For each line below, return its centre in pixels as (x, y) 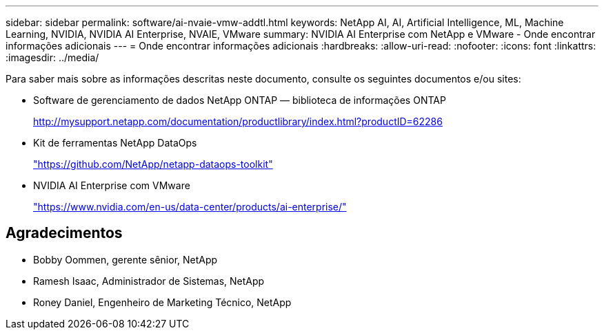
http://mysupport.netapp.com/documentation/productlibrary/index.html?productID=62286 (238, 121)
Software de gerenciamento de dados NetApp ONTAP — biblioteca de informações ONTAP (240, 100)
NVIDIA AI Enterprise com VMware (112, 185)
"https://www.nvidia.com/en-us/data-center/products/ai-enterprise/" (190, 207)
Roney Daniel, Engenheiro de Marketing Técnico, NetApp (162, 302)
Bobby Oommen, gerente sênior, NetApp (125, 259)
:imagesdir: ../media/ (52, 57)
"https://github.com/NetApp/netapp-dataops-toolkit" (153, 164)
